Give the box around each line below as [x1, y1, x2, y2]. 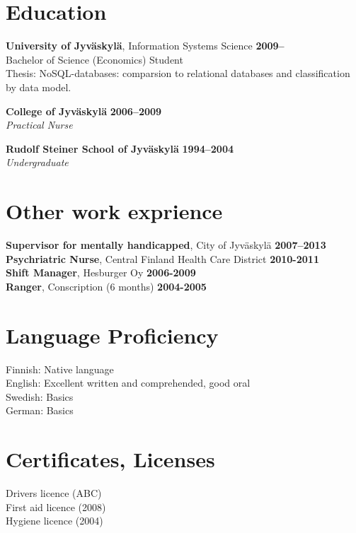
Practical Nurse [6, 117, 73, 132]
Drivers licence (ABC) [6, 486, 102, 500]
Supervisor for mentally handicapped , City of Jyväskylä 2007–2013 [6, 238, 326, 252]
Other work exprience [6, 197, 223, 225]
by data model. [6, 79, 71, 94]
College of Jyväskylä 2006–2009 [6, 103, 162, 118]
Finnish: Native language [6, 361, 114, 376]
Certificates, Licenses [6, 445, 215, 474]
